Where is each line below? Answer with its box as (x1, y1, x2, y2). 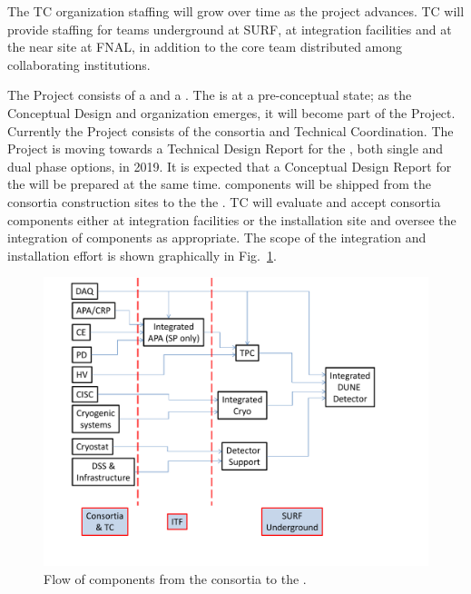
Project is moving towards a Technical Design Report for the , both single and (7, 139, 444, 158)
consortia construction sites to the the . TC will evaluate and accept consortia (7, 192, 441, 211)
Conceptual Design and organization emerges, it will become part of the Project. (7, 103, 456, 122)
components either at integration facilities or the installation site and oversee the (7, 210, 456, 229)
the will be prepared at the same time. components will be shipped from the (7, 174, 431, 193)
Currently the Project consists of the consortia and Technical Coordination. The (7, 121, 454, 140)
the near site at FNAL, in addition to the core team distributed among (7, 37, 403, 56)
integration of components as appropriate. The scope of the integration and (7, 228, 427, 247)
